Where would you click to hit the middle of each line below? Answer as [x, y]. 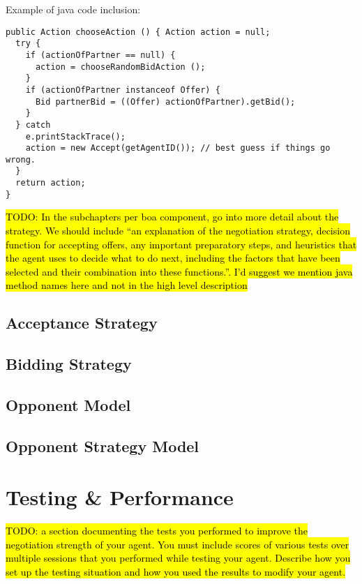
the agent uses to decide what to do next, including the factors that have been [173, 258]
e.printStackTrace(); [75, 136]
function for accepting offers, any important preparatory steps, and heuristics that [181, 244]
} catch [33, 125]
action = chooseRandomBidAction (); [120, 67]
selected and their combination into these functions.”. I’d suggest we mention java [179, 271]
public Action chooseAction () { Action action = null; [138, 32]
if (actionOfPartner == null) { [100, 55]
